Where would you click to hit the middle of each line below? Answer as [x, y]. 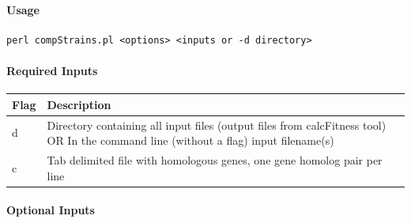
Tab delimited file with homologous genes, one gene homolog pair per [215, 159]
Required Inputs [52, 70]
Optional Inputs [51, 210]
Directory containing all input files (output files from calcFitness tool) [217, 125]
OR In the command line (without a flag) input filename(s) [190, 140]
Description [79, 104]
